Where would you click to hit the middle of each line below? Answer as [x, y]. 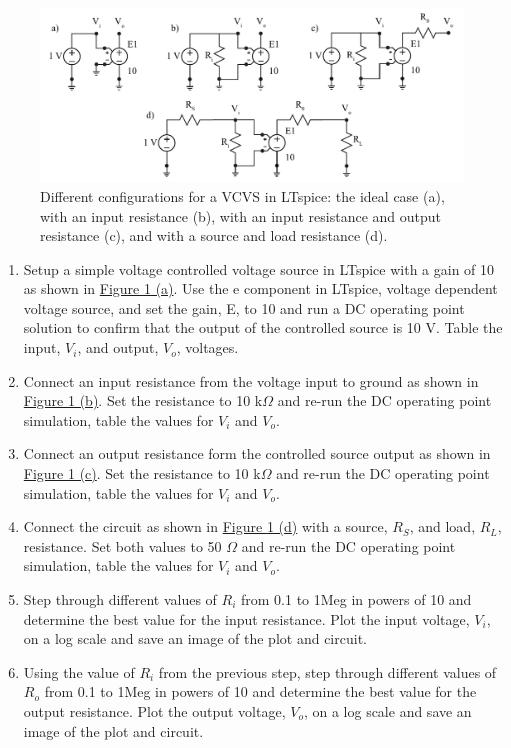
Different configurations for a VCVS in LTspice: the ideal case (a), [242, 195]
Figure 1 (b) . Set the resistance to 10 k [143, 400]
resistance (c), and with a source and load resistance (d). [214, 235]
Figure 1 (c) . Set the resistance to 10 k [142, 473]
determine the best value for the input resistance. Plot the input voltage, [246, 618]
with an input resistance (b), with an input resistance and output [240, 215]
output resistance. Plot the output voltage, [154, 710]
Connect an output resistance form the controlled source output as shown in [257, 453]
